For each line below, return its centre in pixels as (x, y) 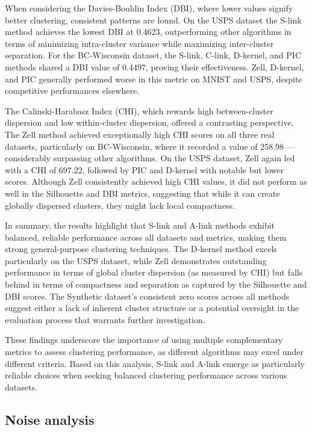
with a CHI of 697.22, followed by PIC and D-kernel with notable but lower (145, 169)
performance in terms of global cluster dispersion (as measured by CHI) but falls (154, 272)
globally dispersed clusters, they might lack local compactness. (120, 205)
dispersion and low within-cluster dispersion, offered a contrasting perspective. (149, 122)
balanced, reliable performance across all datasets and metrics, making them (146, 237)
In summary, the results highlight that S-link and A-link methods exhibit (140, 225)
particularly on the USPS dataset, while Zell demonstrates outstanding (136, 260)
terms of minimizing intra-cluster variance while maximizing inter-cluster (139, 43)
